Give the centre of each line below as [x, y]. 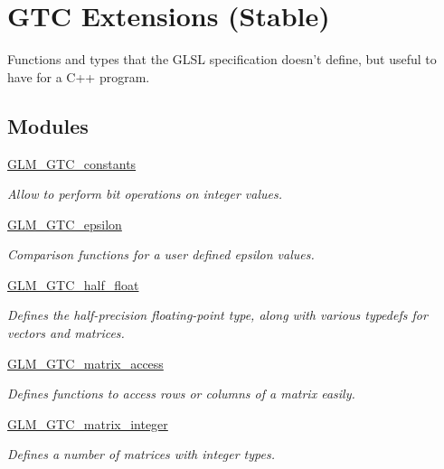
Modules [48, 125]
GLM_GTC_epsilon [65, 224]
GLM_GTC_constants [72, 163]
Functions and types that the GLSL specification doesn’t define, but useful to [222, 59]
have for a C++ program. [79, 76]
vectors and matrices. [66, 333]
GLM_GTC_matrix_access [85, 363]
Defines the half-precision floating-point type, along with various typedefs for [217, 315]
